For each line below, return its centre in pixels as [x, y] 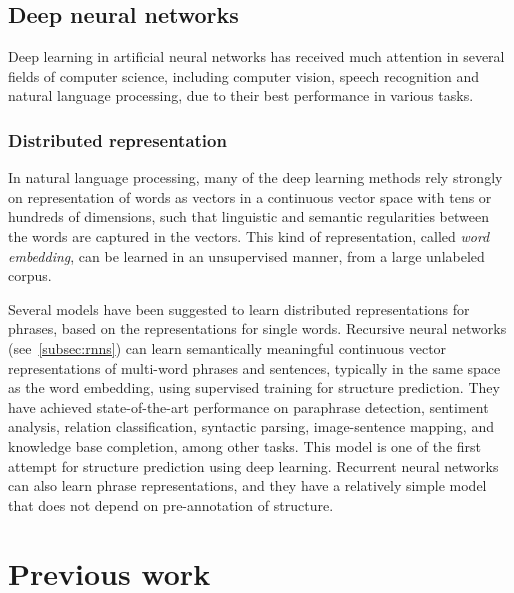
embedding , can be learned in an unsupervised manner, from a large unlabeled [246, 255]
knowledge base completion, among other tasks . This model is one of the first [245, 445]
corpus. [30, 275]
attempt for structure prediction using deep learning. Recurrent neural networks [253, 465]
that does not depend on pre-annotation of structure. [171, 504]
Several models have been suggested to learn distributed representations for [239, 308]
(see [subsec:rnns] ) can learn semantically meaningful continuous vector [227, 347]
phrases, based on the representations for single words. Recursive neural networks [257, 328]
